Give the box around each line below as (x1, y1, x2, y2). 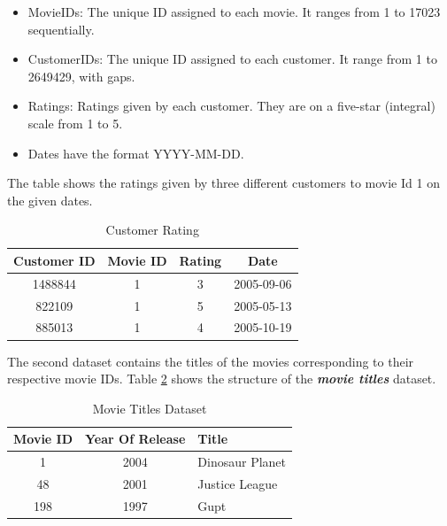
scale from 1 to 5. (27, 113, 123, 132)
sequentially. (27, 19, 95, 38)
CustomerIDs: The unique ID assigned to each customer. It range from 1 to (27, 50, 437, 68)
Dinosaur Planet (197, 453, 287, 471)
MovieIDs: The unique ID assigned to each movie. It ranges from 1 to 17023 (27, 3, 441, 20)
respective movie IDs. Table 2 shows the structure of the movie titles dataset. (7, 369, 436, 388)
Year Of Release (85, 429, 186, 448)
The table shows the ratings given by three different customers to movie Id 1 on (7, 174, 440, 192)
